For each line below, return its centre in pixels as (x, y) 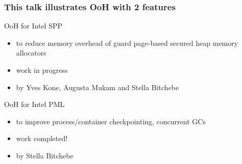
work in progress (42, 70)
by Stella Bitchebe (45, 155)
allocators (31, 53)
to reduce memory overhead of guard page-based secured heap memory (127, 43)
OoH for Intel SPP (33, 26)
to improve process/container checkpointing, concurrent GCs (111, 121)
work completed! (42, 138)
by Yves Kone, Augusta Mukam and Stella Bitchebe (98, 87)
